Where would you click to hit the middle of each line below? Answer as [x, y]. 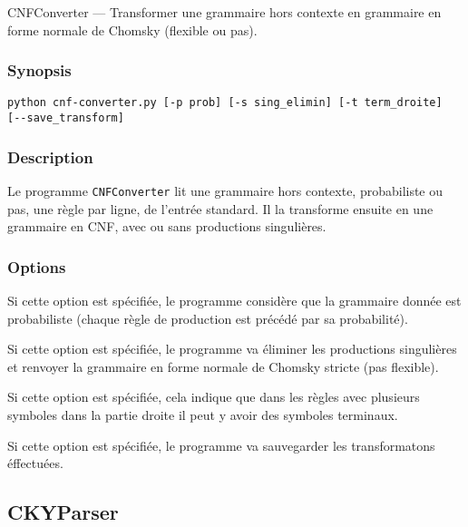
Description [50, 156]
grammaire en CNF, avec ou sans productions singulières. [167, 226]
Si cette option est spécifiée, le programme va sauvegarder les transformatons [221, 445]
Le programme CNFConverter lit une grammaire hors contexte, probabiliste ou [225, 190]
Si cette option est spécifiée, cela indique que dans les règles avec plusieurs [214, 397]
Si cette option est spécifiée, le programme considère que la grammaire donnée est [234, 300]
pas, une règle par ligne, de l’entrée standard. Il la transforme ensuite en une [220, 208]
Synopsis [39, 70]
